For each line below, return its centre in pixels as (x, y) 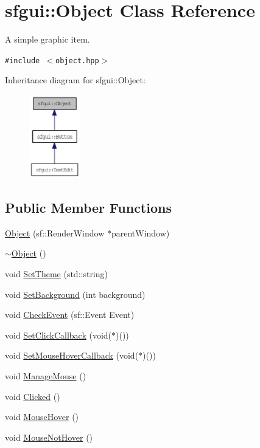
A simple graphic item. (47, 39)
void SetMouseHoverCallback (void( (72, 355)
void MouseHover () (42, 417)
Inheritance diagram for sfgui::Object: (75, 80)
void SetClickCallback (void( (58, 335)
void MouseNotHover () (49, 437)
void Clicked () (33, 396)
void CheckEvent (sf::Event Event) (70, 315)
